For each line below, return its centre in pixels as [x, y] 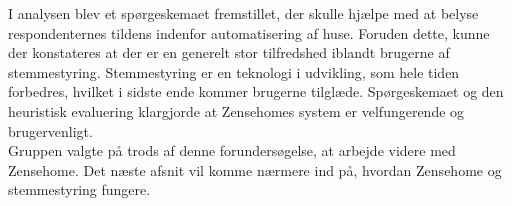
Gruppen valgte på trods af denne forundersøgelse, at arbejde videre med [232, 150]
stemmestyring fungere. [79, 189]
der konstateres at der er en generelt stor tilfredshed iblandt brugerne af [229, 52]
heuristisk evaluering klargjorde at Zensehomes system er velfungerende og [236, 110]
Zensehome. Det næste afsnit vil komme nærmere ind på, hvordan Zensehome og [255, 169]
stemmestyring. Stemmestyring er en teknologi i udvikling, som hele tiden [234, 71]
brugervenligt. [50, 130]
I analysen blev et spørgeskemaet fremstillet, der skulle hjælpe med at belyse [243, 13]
